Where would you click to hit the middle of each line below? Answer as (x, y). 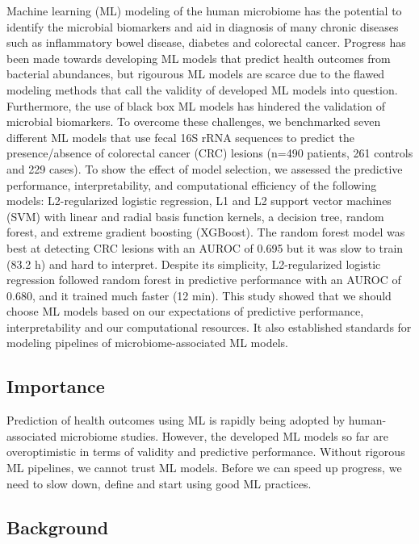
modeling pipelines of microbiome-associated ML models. (147, 343)
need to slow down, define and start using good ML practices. (159, 483)
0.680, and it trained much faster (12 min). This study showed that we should (199, 295)
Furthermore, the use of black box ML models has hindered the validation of (196, 105)
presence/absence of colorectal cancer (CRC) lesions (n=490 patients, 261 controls (210, 153)
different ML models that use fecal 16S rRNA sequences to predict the (180, 137)
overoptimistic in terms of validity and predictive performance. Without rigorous (206, 452)
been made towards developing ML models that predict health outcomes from (199, 58)
